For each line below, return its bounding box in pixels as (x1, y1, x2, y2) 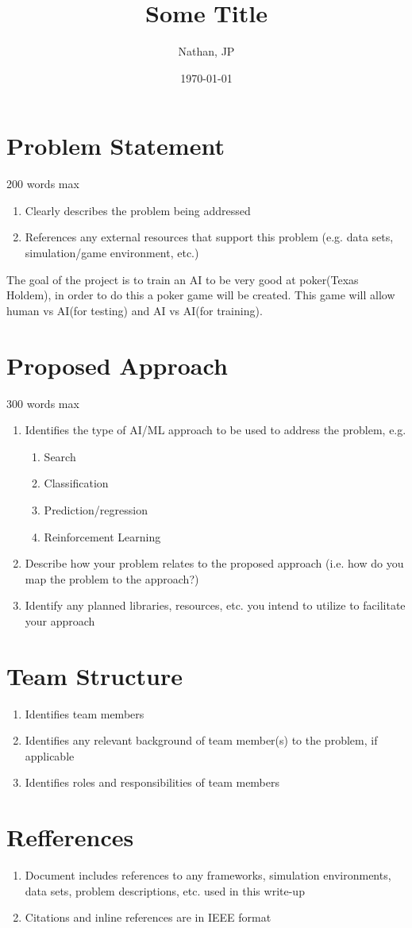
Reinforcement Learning (44, 528, 161, 545)
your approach (25, 612, 95, 629)
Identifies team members (25, 705, 144, 722)
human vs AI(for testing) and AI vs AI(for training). (6, 302, 263, 318)
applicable (25, 747, 75, 764)
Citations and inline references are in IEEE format (25, 909, 271, 926)
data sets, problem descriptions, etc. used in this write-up (25, 882, 305, 899)
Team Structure (6, 659, 183, 691)
